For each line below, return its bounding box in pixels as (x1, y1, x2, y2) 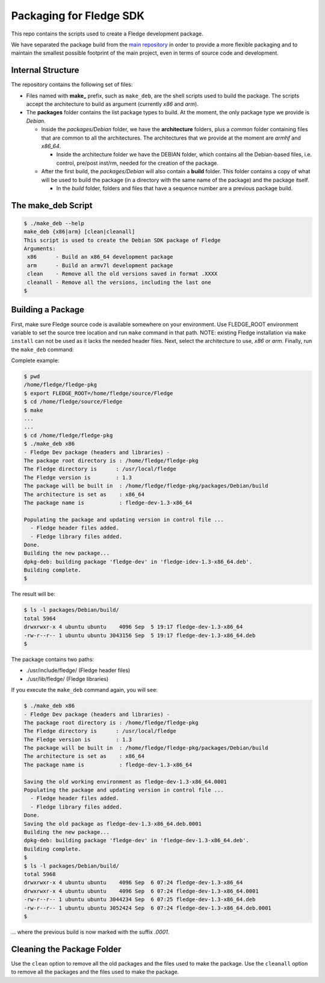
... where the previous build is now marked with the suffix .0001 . (11, 928, 170, 935)
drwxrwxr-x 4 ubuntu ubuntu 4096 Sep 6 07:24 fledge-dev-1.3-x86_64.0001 (23, 887, 259, 895)
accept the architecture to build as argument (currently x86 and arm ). (26, 100, 199, 108)
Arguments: (23, 245, 56, 252)
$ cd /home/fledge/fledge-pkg (23, 432, 113, 439)
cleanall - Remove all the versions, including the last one (27, 279, 211, 286)
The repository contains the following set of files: (11, 81, 133, 88)
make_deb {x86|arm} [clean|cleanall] (23, 229, 135, 235)
